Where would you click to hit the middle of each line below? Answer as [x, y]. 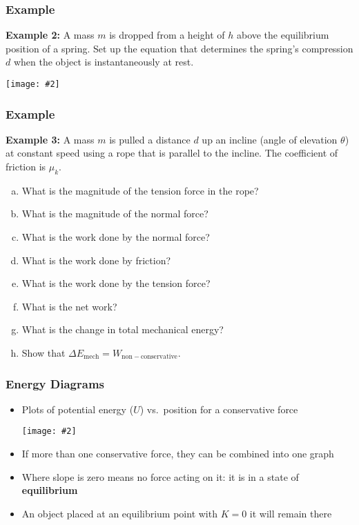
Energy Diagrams [55, 383]
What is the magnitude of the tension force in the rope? [140, 190]
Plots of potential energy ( [78, 409]
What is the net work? [69, 306]
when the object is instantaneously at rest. [104, 62]
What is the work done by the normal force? [116, 237]
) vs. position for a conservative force [219, 409]
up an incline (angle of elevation [270, 139]
